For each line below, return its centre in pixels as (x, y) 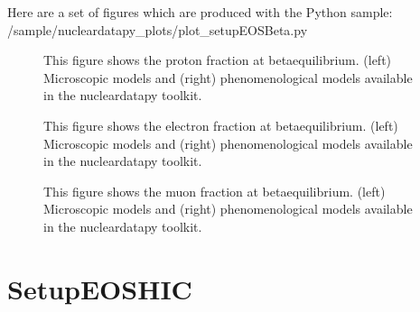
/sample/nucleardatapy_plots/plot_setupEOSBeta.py (158, 29)
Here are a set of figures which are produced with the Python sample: (200, 12)
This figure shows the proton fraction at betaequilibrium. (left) (218, 60)
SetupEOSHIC (100, 288)
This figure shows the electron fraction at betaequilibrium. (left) (221, 125)
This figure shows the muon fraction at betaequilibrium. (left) (215, 191)
